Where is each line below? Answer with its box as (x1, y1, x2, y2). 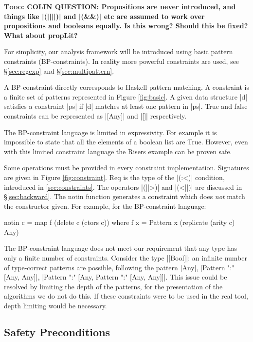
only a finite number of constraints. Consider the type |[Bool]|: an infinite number (4, 253, 247, 263)
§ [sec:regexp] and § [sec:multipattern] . (4, 65, 114, 76)
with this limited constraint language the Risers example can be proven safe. (4, 146, 232, 156)
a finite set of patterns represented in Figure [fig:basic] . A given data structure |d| (4, 91, 248, 101)
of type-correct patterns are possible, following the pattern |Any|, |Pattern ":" (4, 262, 235, 272)
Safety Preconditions (4, 324, 110, 340)
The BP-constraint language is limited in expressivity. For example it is (4, 127, 217, 137)
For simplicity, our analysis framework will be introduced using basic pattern (4, 46, 233, 57)
